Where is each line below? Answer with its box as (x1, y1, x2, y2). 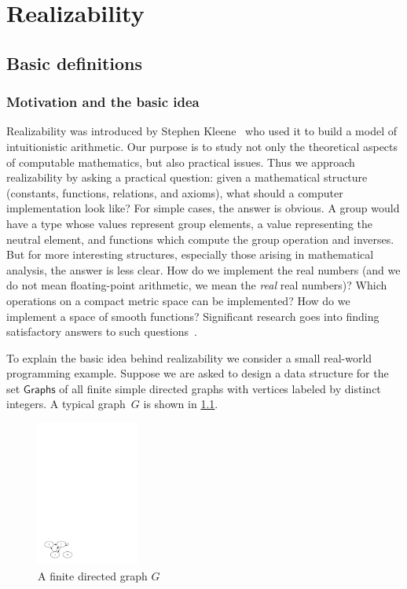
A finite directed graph (38, 567, 148, 583)
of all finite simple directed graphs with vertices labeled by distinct (59, 380, 381, 396)
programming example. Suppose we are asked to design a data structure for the (6, 365, 389, 381)
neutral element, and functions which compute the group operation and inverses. (6, 230, 394, 247)
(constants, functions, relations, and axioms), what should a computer (6, 184, 343, 201)
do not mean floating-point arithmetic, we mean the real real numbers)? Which (6, 277, 387, 293)
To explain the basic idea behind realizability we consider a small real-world (6, 349, 372, 366)
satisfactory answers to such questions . (6, 323, 197, 340)
